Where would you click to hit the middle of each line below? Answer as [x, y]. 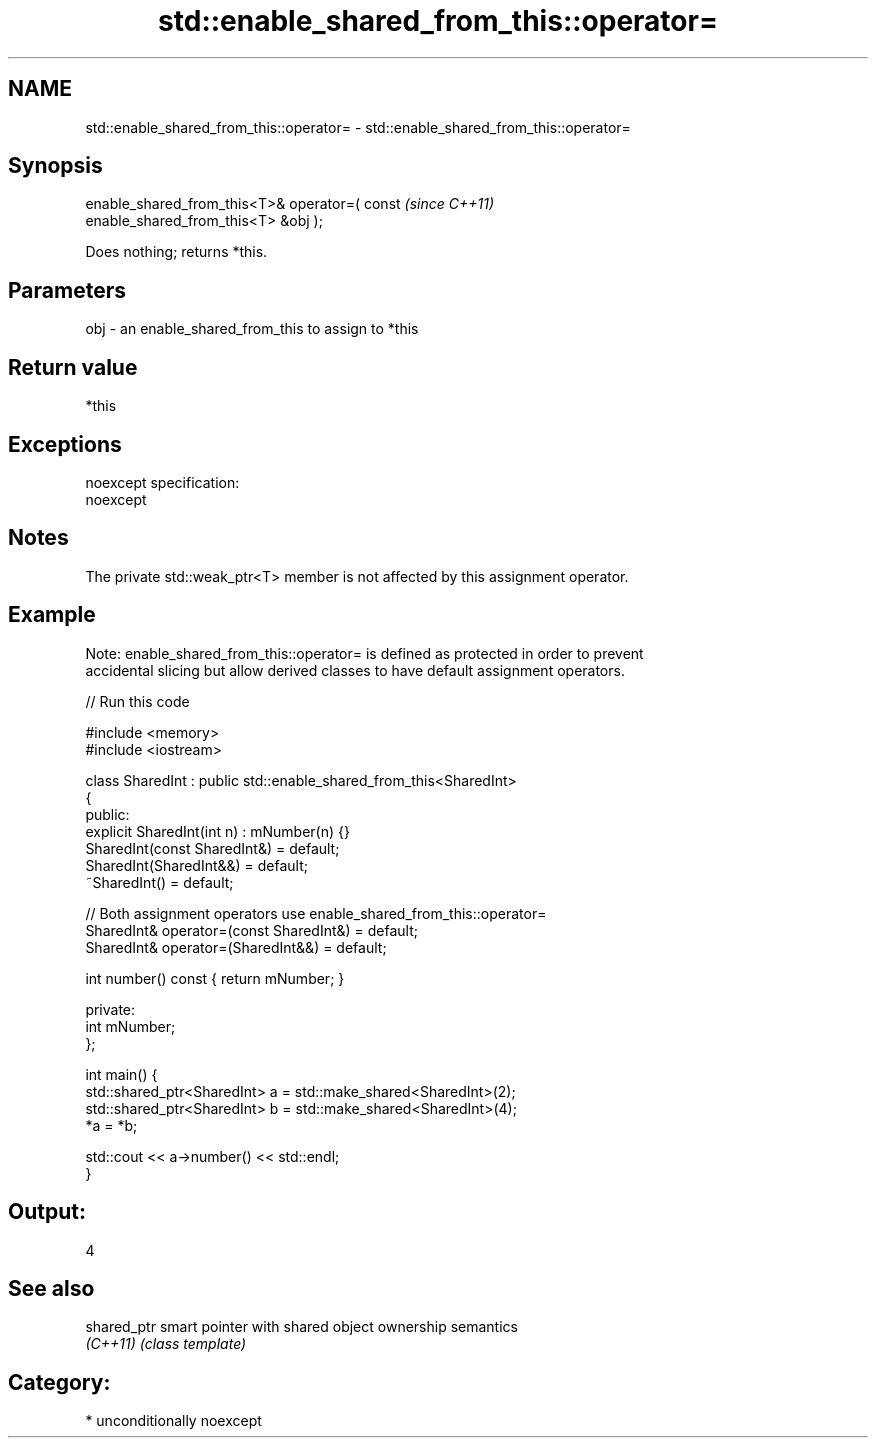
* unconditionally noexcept [173, 1421]
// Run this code [137, 701]
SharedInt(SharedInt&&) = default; [197, 865]
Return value [73, 367]
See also [51, 1288]
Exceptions [65, 444]
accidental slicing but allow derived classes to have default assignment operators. [355, 670]
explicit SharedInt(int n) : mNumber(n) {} [217, 831]
